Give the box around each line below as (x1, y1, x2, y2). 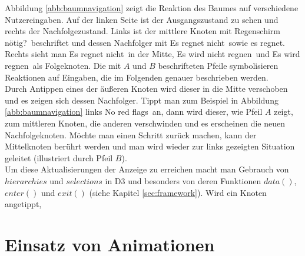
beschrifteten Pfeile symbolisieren (158, 59, 279, 71)
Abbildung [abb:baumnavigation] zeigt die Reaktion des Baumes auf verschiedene (5, 2, 299, 14)
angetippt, (5, 198, 42, 210)
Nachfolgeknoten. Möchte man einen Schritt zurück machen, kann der (5, 128, 257, 141)
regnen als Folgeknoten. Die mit (5, 59, 121, 71)
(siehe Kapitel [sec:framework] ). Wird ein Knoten (89, 186, 267, 198)
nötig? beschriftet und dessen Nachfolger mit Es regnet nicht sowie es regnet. (5, 36, 285, 48)
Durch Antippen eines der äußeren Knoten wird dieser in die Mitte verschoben (5, 82, 288, 95)
